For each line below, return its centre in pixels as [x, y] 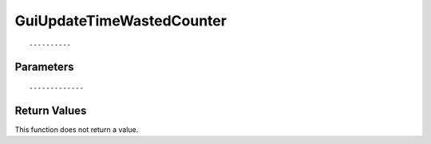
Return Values [51, 110]
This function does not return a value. [77, 129]
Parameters [44, 67]
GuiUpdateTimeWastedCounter [121, 21]
